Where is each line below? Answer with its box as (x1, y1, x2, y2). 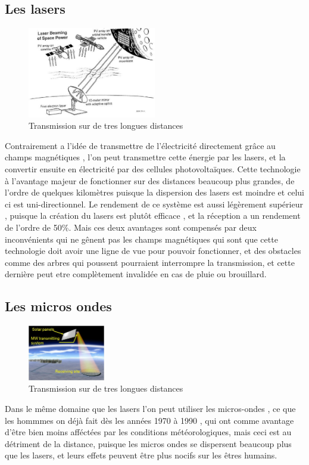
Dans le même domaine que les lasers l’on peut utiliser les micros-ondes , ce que (5, 402, 296, 414)
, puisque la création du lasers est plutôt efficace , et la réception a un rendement (5, 209, 301, 222)
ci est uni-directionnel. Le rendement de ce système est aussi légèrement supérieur (5, 197, 303, 210)
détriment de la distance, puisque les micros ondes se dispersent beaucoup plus (5, 437, 292, 449)
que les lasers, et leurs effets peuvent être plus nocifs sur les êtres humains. (5, 449, 277, 461)
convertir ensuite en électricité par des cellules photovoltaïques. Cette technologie (5, 163, 301, 175)
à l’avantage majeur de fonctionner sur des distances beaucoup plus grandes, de (5, 174, 295, 187)
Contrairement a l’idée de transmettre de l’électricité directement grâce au (5, 139, 276, 151)
